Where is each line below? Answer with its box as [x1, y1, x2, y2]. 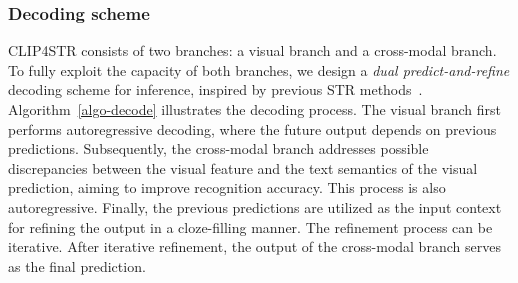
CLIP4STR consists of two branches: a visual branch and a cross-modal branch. [8, 40, 497, 61]
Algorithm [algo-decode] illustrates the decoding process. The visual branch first [8, 99, 502, 119]
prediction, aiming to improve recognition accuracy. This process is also [8, 177, 446, 198]
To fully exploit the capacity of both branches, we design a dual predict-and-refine [8, 59, 510, 80]
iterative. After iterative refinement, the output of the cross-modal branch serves [8, 236, 501, 257]
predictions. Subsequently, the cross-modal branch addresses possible [8, 138, 429, 159]
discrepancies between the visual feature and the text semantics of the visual [8, 157, 478, 178]
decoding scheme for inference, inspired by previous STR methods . [8, 79, 423, 100]
